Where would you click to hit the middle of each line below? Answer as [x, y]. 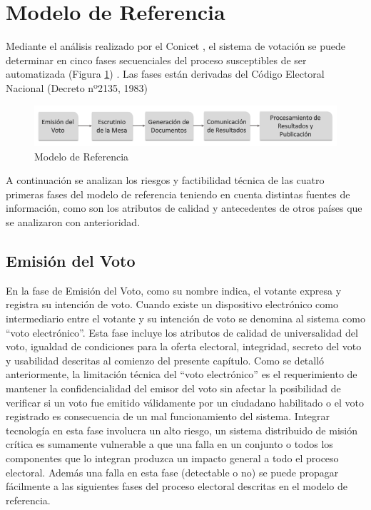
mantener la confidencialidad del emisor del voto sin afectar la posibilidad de [173, 388]
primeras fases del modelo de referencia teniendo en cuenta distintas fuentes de [178, 194]
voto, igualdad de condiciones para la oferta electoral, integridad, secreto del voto [184, 346]
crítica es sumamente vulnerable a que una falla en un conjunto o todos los [169, 444]
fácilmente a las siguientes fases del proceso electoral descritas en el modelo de [177, 486]
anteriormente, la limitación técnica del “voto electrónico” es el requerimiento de [182, 374]
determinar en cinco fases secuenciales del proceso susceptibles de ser [156, 60]
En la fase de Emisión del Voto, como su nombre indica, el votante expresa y [174, 290]
